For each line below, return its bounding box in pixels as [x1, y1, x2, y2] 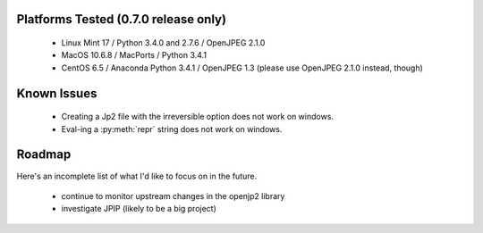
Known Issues [16, 86, 97, 101]
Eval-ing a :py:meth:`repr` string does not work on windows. [61, 123, 283, 134]
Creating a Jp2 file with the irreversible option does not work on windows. [61, 112, 335, 122]
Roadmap [16, 147, 72, 162]
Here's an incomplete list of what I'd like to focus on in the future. [16, 171, 258, 181]
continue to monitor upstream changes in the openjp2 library [61, 190, 285, 201]
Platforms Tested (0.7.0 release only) [16, 12, 227, 27]
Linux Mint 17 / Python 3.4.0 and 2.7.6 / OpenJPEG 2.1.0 [61, 37, 266, 48]
